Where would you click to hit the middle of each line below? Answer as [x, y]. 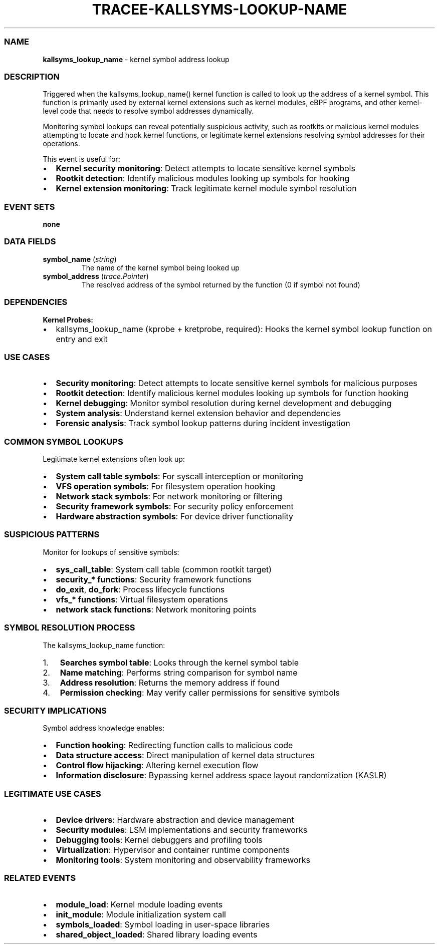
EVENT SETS [30, 207]
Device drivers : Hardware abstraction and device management [175, 820]
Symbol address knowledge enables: [103, 728]
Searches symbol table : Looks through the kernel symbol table [179, 662]
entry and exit [82, 339]
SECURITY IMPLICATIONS [55, 710]
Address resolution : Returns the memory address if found [170, 682]
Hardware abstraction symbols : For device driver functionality [175, 516]
